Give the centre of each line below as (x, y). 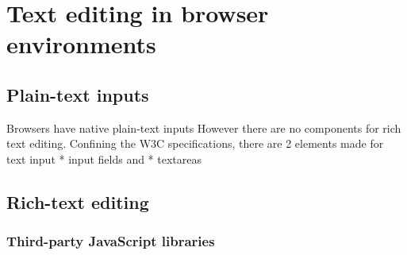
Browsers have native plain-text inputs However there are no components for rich (204, 127)
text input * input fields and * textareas (104, 158)
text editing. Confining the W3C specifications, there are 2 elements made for (195, 143)
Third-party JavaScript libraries (111, 241)
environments (81, 44)
